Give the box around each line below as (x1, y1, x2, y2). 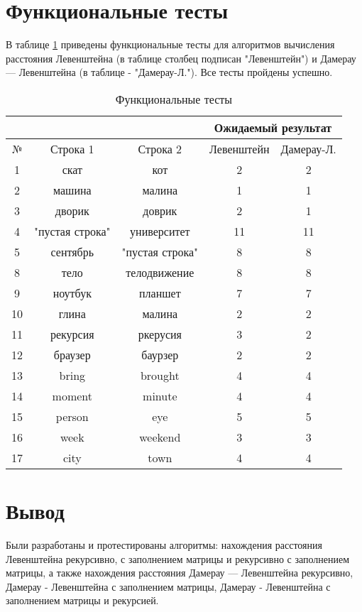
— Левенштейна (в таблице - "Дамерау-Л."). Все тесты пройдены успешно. (6, 65, 333, 80)
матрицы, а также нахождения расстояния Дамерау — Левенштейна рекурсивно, (6, 565, 353, 580)
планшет (139, 284, 181, 301)
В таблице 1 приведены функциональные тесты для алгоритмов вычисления (6, 37, 335, 52)
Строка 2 (138, 140, 182, 157)
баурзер (141, 346, 179, 363)
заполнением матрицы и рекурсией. (6, 593, 159, 608)
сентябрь (50, 243, 94, 260)
